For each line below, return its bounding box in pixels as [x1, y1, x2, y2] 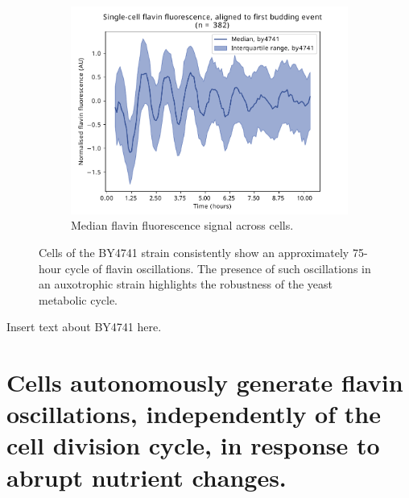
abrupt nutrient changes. [6, 460, 287, 493]
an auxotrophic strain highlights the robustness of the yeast [39, 276, 333, 293]
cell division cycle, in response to [6, 429, 380, 462]
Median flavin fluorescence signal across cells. [71, 217, 294, 234]
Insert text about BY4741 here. [6, 318, 162, 335]
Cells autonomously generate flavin [6, 366, 403, 399]
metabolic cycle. [39, 291, 118, 308]
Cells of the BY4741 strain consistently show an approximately [39, 243, 349, 260]
